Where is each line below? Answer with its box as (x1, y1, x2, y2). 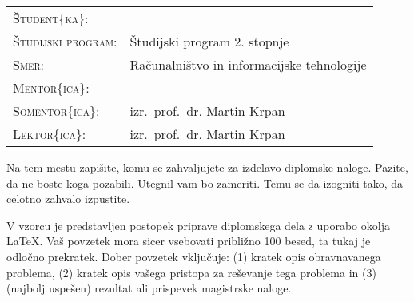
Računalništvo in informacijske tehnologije (129, 55, 367, 74)
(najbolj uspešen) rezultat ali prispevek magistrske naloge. (6, 280, 292, 296)
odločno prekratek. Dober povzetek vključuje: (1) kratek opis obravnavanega (6, 248, 381, 264)
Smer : (13, 55, 45, 74)
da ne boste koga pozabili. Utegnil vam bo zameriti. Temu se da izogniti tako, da (6, 174, 404, 191)
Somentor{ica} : (13, 101, 100, 120)
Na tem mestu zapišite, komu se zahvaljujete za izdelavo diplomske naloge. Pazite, (6, 159, 408, 175)
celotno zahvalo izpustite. (6, 190, 130, 207)
